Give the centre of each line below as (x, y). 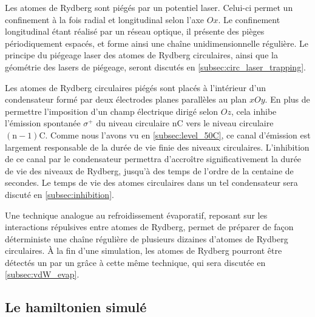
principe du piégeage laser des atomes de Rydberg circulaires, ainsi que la (141, 55)
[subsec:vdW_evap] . (42, 274)
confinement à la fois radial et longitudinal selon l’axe (105, 19)
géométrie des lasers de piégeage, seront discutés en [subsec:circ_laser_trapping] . (155, 66)
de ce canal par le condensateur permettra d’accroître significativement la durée (153, 159)
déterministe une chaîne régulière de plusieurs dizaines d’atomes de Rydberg (147, 238)
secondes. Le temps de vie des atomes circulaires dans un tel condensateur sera (151, 182)
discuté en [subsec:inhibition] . (59, 194)
